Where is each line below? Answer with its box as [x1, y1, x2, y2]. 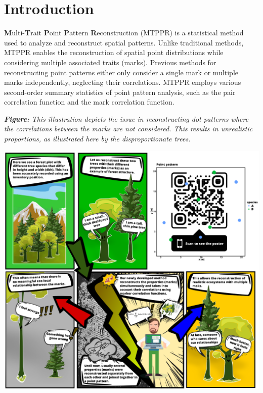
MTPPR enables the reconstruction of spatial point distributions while [4, 47, 224, 58]
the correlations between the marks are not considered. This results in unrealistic [4, 123, 253, 134]
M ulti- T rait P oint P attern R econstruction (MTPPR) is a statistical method [4, 27, 244, 38]
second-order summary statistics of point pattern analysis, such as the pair [4, 86, 236, 97]
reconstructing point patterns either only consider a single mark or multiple [4, 67, 238, 77]
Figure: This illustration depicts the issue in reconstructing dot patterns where [4, 113, 249, 124]
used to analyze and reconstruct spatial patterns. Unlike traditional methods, [4, 37, 244, 47]
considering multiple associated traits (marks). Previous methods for [4, 57, 216, 67]
